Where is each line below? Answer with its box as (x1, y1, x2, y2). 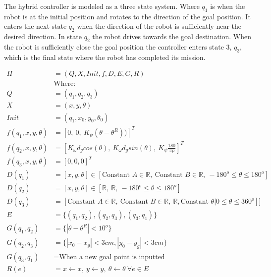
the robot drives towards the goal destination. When (92, 31, 252, 42)
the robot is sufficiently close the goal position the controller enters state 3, (4, 41, 232, 52)
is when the (210, 1, 245, 11)
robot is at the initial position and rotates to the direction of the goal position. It (4, 11, 251, 21)
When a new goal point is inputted (59, 254, 165, 261)
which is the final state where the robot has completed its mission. (4, 52, 206, 62)
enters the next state (4, 21, 67, 31)
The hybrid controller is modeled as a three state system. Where (4, 1, 200, 11)
